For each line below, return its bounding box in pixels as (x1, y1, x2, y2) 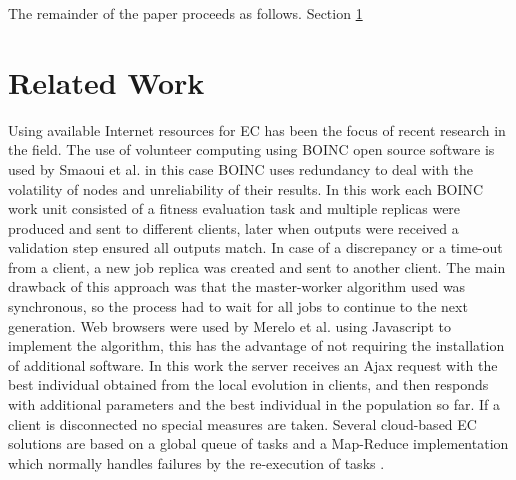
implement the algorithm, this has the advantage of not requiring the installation (8, 335, 505, 356)
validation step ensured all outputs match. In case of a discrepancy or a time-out (8, 237, 503, 258)
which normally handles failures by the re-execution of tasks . (8, 452, 385, 473)
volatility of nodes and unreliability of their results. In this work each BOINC (8, 178, 484, 199)
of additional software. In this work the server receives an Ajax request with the (8, 354, 498, 375)
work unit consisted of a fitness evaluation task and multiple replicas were (8, 198, 461, 219)
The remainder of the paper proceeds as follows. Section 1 (8, 3, 363, 23)
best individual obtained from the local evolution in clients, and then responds (8, 374, 489, 395)
